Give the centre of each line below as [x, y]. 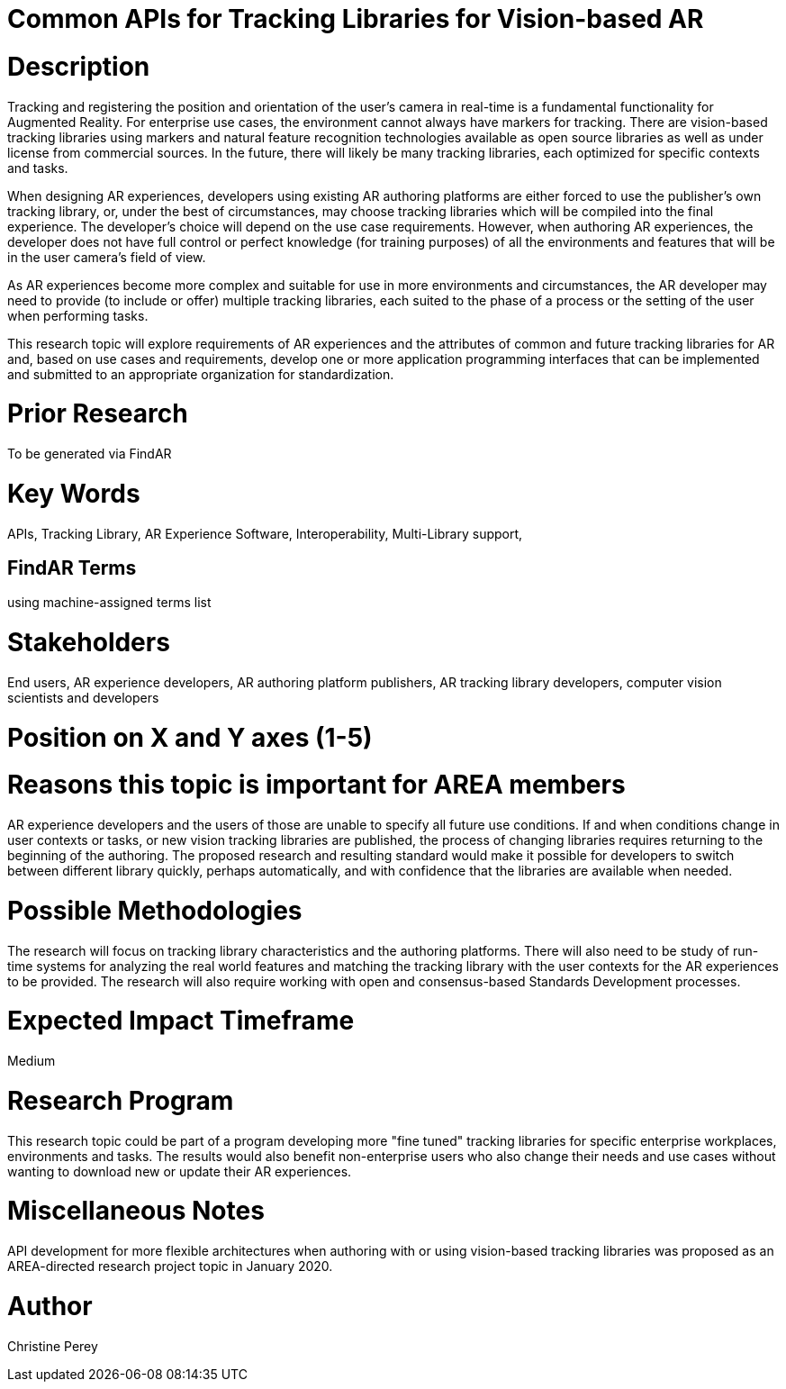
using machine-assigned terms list [109, 603]
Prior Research [98, 414]
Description [79, 66]
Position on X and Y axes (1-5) [190, 737]
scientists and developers [83, 697]
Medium [32, 1061]
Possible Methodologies [155, 910]
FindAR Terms [72, 567]
